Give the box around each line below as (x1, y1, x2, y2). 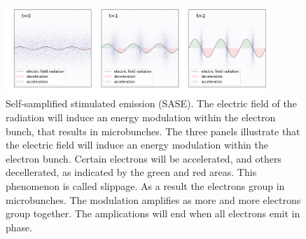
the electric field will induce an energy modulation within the (6, 137, 268, 152)
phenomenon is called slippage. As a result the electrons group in (6, 179, 285, 193)
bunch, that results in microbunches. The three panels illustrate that (6, 123, 300, 138)
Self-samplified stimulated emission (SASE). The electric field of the (6, 96, 297, 111)
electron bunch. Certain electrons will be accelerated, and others (6, 151, 281, 165)
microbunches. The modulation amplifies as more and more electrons (6, 192, 301, 207)
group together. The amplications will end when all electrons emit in (6, 206, 300, 221)
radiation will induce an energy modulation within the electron (6, 110, 276, 125)
